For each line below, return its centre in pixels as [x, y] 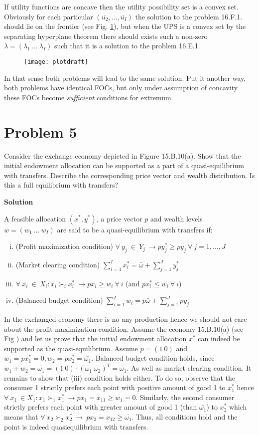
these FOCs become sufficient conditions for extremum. [89, 97]
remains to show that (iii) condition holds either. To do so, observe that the [120, 377]
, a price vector [119, 218]
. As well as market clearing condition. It [189, 368]
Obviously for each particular [49, 16]
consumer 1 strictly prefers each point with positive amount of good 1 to [115, 387]
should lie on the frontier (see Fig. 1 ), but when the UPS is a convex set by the [125, 26]
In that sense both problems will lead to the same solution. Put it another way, [125, 78]
